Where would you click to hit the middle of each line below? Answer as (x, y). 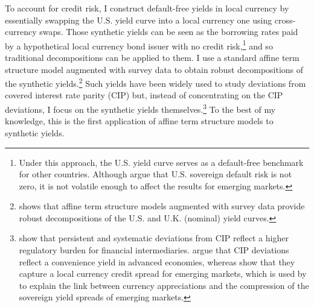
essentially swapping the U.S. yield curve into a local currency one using (139, 20)
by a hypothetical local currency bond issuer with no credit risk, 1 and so (139, 45)
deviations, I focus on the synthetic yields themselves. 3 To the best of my (140, 108)
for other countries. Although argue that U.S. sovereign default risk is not (155, 174)
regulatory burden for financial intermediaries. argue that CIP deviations (154, 250)
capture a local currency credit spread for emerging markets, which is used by (163, 274)
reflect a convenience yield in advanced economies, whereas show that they (157, 261)
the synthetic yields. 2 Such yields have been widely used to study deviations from (155, 82)
